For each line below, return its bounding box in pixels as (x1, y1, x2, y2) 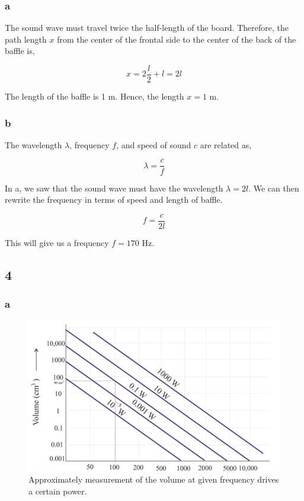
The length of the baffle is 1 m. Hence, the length (5, 90, 184, 103)
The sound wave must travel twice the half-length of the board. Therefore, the (5, 21, 289, 34)
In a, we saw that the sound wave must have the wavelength (5, 181, 223, 194)
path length (5, 33, 47, 45)
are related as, (200, 138, 252, 151)
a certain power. (28, 485, 87, 497)
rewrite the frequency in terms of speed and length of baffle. (5, 193, 223, 206)
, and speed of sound (116, 138, 191, 151)
